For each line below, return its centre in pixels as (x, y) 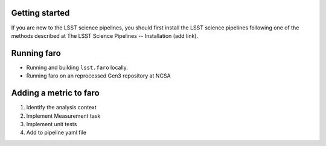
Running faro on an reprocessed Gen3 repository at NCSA (99, 76)
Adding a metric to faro (55, 93)
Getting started (40, 13)
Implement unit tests (52, 124)
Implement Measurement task (63, 116)
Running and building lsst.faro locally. (77, 67)
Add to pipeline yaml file (56, 133)
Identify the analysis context (61, 108)
